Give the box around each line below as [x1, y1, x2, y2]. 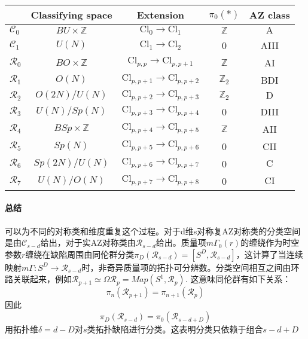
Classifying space [31, 8, 112, 22]
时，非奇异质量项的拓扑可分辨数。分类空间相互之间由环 [81, 261, 300, 273]
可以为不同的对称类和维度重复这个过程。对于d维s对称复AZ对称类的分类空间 [5, 224, 301, 237]
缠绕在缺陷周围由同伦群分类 [25, 248, 135, 260]
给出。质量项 [155, 236, 206, 249]
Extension [136, 8, 185, 22]
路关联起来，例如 [5, 273, 72, 285]
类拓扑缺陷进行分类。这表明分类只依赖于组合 [87, 323, 263, 335]
